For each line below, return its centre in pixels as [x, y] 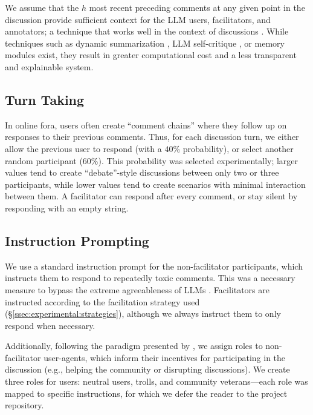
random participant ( [44, 160]
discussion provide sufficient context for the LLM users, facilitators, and [138, 19]
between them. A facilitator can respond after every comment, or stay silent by [151, 196]
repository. [24, 405]
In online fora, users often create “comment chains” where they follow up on [146, 125]
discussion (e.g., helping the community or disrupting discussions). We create [147, 369]
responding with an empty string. [67, 207]
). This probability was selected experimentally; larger [198, 160]
